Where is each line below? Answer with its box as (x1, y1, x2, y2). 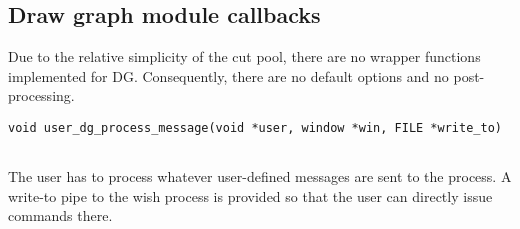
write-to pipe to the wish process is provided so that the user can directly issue (8, 185, 493, 206)
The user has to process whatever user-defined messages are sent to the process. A (8, 166, 512, 187)
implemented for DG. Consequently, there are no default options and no (8, 65, 449, 86)
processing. (8, 85, 75, 106)
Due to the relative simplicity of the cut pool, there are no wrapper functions (8, 46, 481, 67)
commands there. (8, 205, 113, 226)
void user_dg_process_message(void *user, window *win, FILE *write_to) (8, 120, 502, 135)
